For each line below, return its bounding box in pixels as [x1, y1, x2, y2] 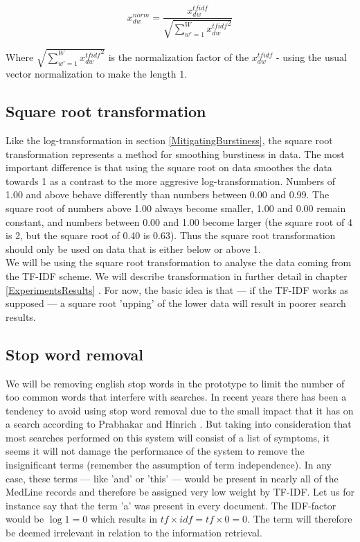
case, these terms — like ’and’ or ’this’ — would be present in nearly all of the [6, 471, 339, 485]
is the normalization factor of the [108, 49, 249, 64]
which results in [90, 512, 158, 526]
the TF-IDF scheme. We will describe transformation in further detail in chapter [6, 268, 348, 283]
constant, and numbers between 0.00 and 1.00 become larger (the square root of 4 [6, 214, 352, 229]
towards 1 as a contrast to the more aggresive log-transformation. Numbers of [6, 173, 335, 188]
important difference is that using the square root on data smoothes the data [6, 160, 332, 175]
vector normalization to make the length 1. [6, 67, 188, 81]
